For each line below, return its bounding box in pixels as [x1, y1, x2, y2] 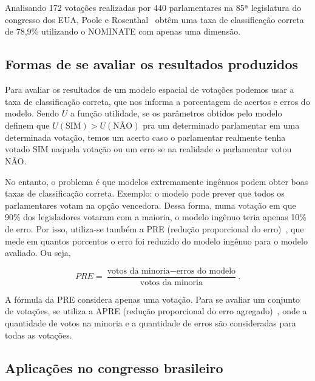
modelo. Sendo [5, 107, 59, 120]
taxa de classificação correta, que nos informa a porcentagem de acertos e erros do [5, 95, 310, 107]
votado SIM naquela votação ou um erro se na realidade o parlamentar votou [5, 143, 292, 155]
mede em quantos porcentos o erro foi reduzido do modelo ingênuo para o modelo [5, 234, 308, 247]
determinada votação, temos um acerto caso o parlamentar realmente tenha [5, 130, 286, 143]
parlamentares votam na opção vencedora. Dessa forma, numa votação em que [5, 198, 296, 211]
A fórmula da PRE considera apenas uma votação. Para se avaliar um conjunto [5, 292, 300, 305]
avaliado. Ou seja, [5, 246, 71, 259]
